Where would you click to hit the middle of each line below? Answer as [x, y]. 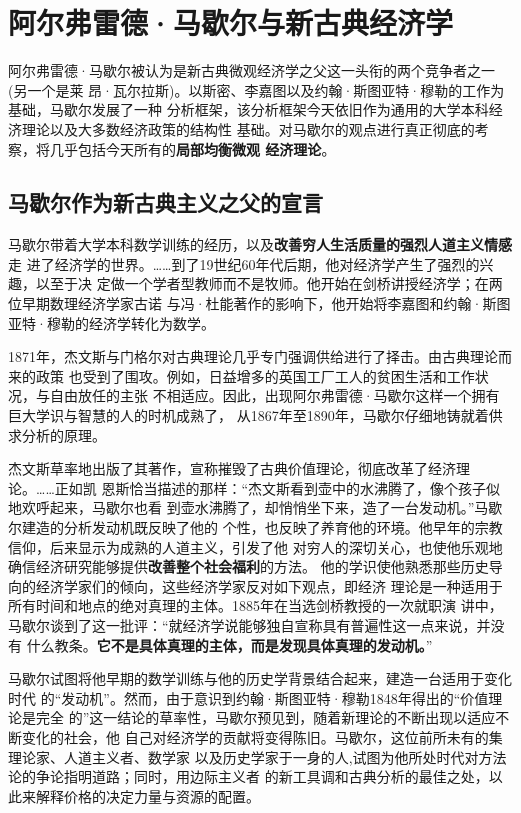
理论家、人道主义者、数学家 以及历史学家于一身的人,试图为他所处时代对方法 [257, 756]
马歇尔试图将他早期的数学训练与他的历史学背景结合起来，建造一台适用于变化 [260, 678]
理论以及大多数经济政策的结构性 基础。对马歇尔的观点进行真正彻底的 [248, 128]
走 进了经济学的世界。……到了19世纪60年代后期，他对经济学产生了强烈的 [244, 263]
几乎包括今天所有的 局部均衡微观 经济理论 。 [192, 148]
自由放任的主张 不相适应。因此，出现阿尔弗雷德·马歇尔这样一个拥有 [274, 395]
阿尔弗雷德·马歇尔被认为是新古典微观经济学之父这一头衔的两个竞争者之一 [251, 70]
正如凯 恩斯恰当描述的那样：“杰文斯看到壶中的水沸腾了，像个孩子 [270, 487]
